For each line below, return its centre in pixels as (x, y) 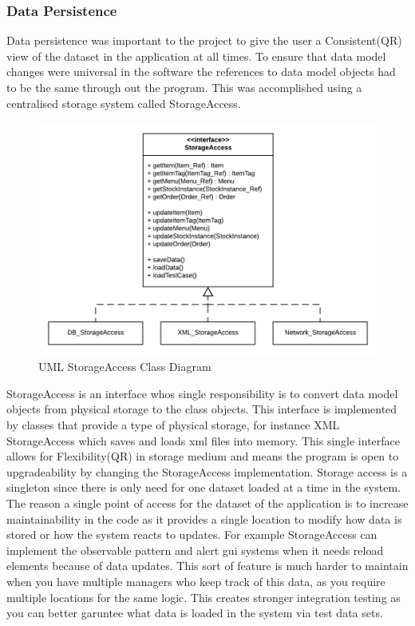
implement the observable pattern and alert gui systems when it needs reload (195, 550)
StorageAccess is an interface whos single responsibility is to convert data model (202, 393)
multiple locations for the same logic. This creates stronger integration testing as (204, 597)
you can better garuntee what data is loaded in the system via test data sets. (195, 613)
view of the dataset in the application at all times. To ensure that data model (196, 56)
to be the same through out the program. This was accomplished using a (184, 87)
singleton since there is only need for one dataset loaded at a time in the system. (204, 487)
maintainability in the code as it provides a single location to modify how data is (204, 518)
